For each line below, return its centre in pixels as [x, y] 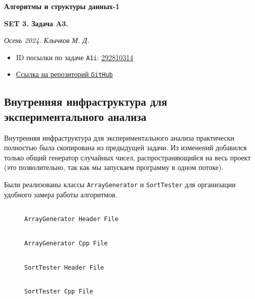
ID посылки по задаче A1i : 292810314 [75, 57]
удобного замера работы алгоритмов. [61, 194]
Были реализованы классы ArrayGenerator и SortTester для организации [120, 184]
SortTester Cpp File [59, 292]
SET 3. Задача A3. [36, 23]
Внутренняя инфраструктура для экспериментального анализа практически [119, 137]
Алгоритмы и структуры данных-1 [62, 6]
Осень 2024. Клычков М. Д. [47, 40]
